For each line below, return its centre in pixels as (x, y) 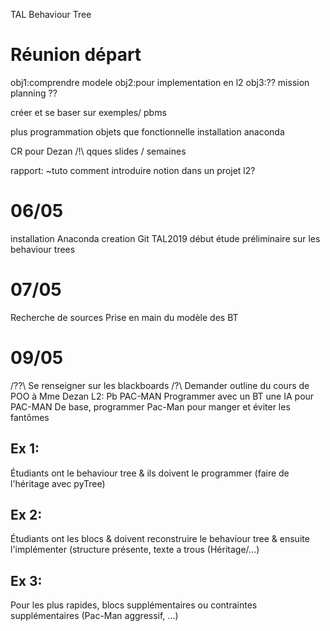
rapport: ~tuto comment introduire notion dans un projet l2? (133, 170)
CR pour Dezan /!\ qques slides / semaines (98, 151)
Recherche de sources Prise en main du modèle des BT (124, 317)
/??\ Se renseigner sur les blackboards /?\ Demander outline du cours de (160, 385)
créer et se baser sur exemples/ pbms (88, 112)
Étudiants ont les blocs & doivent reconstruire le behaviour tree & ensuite (160, 539)
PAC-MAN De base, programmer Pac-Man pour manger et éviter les (150, 406)
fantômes (30, 417)
